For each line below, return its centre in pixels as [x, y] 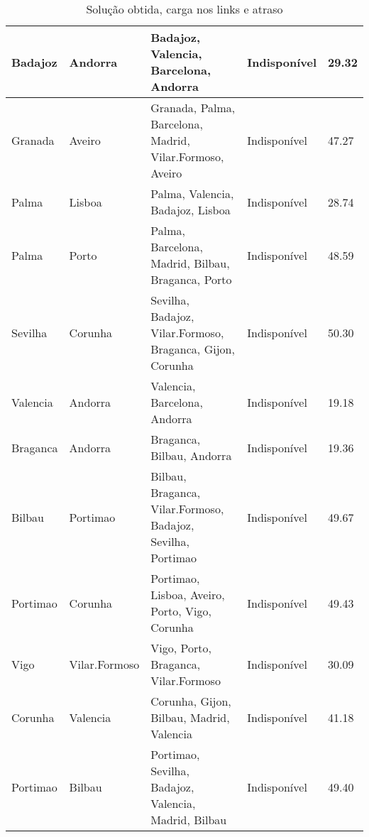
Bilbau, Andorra [191, 455]
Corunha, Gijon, [191, 701]
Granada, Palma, [193, 108]
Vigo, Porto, [181, 648]
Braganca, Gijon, [193, 349]
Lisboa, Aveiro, [188, 595]
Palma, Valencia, [192, 193]
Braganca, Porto [191, 279]
